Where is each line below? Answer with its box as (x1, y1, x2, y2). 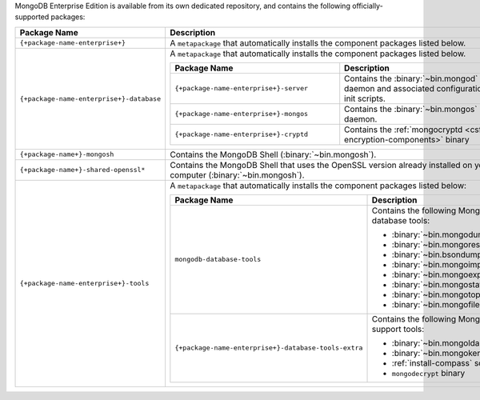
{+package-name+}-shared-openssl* (19, 166, 146, 174)
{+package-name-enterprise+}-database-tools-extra (174, 344, 363, 352)
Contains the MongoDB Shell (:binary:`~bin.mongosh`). (169, 149, 377, 160)
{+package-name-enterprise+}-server (174, 84, 308, 93)
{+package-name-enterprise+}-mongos (174, 110, 308, 118)
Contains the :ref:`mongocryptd (344, 124, 463, 135)
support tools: (371, 323, 425, 334)
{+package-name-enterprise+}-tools (19, 279, 150, 288)
